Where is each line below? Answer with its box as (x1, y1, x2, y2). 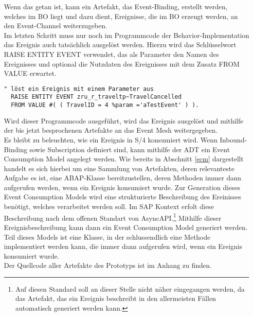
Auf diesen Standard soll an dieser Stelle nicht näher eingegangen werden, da (15, 283, 245, 294)
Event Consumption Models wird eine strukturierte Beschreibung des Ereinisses (4, 192, 241, 202)
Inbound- (219, 134, 247, 144)
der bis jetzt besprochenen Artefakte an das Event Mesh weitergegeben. (4, 125, 217, 135)
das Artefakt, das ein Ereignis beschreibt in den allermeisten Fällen (15, 293, 216, 303)
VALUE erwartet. (4, 68, 56, 78)
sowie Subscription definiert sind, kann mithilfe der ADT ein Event (29, 144, 230, 154)
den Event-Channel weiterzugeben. (4, 20, 108, 31)
